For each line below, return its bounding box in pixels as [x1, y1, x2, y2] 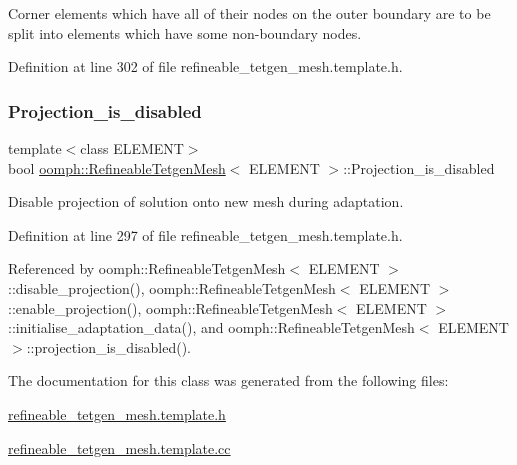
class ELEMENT [80, 138, 184, 158]
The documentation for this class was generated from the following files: [8, 370, 449, 391]
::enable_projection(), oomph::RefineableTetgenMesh [8, 297, 333, 318]
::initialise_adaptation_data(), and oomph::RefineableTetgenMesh [8, 317, 415, 338]
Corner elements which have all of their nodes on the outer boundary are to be [8, 3, 491, 23]
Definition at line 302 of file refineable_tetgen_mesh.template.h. [8, 56, 403, 77]
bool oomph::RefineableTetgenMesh [8, 157, 226, 178]
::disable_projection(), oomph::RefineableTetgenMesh [8, 277, 336, 298]
